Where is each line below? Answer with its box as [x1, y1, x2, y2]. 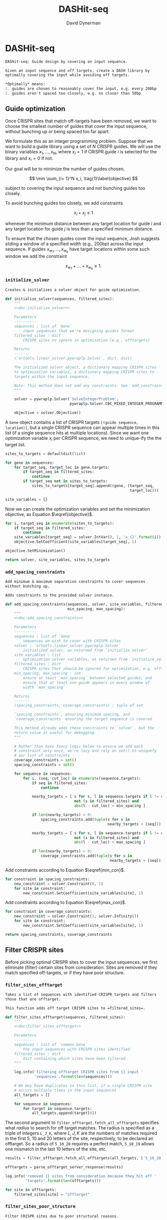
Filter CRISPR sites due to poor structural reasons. [5, 1214, 119, 1219]
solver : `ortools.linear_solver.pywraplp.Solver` [14, 643, 121, 648]
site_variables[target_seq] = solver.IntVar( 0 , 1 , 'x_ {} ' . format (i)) [14, 535, 162, 540]
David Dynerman [66, 20, 101, 26]
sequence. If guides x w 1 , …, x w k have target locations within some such [5, 246, 150, 254]
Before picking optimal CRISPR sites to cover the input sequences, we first [5, 959, 158, 965]
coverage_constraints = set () [14, 758, 77, 763]
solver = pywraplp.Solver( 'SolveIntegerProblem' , [14, 397, 119, 402]
